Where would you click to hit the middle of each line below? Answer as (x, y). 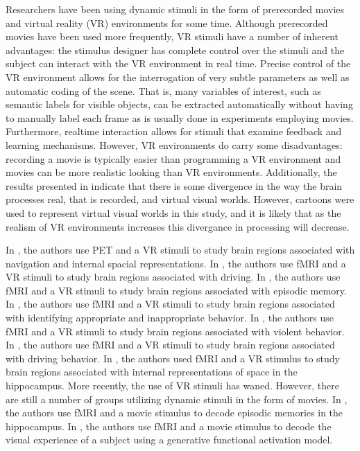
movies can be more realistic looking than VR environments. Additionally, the (171, 172)
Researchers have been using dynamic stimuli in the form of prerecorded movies (175, 9)
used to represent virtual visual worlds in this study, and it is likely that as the (173, 212)
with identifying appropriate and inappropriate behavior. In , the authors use (170, 318)
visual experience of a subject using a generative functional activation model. (169, 440)
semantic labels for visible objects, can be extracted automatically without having (179, 104)
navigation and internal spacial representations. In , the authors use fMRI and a (176, 263)
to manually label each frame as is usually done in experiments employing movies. (180, 117)
